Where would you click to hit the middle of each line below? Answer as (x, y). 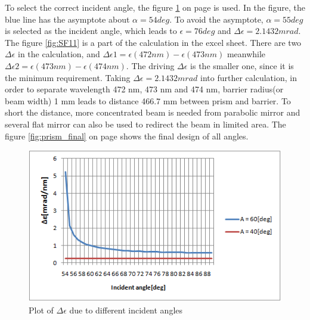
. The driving (150, 65)
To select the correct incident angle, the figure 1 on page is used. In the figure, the (155, 7)
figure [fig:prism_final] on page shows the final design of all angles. (127, 136)
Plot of (41, 310)
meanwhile (246, 54)
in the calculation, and (59, 54)
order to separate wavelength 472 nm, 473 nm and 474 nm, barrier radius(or (144, 89)
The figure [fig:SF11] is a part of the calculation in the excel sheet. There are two (153, 42)
